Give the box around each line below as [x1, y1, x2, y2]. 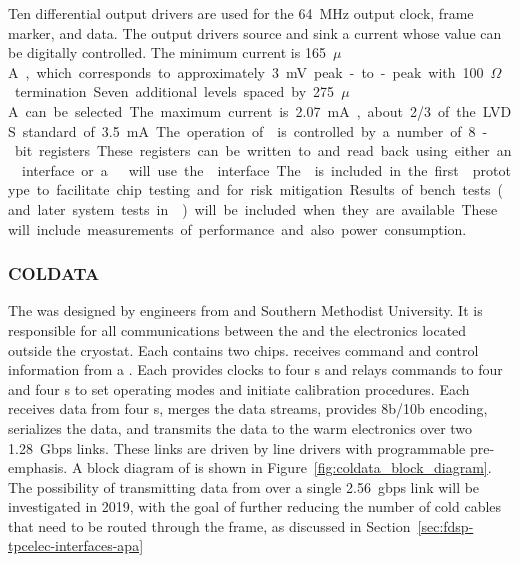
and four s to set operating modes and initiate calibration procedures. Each [8, 378, 470, 399]
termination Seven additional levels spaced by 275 [14, 81, 335, 102]
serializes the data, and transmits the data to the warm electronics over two [8, 417, 473, 438]
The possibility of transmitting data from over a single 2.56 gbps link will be [8, 476, 480, 497]
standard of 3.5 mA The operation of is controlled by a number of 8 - [22, 120, 488, 141]
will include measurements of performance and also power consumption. [8, 218, 467, 239]
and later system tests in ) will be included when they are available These [8, 198, 498, 219]
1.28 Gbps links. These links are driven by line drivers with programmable [8, 437, 466, 458]
